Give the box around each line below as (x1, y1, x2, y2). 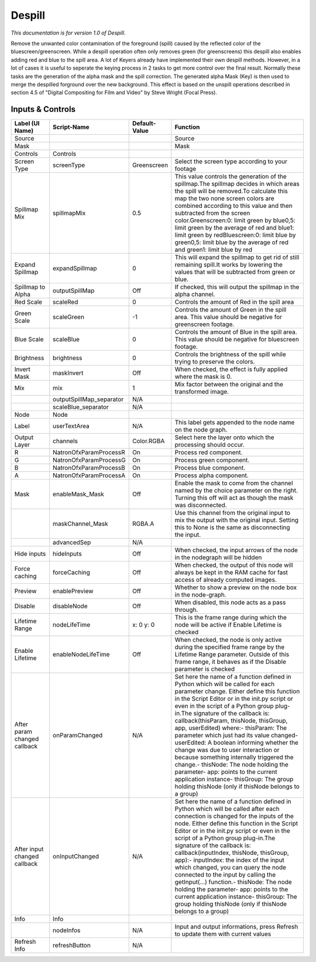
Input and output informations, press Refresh (174, 923, 298, 931)
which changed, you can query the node (174, 864, 287, 872)
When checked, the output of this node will (174, 561, 293, 569)
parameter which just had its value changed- (174, 731, 298, 740)
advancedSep (53, 539, 91, 547)
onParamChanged (53, 731, 103, 740)
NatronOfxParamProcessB (53, 464, 125, 472)
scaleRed (53, 298, 78, 306)
